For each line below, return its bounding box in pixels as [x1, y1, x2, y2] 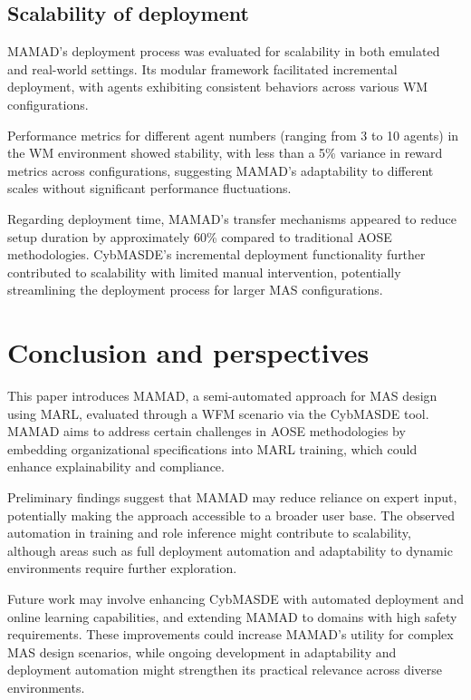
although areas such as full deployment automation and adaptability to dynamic [7, 540, 453, 559]
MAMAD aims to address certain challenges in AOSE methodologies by [7, 422, 406, 441]
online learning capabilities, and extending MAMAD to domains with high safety [7, 607, 457, 626]
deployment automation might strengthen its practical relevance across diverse [7, 660, 443, 679]
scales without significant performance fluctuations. [7, 179, 292, 198]
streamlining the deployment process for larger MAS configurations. [7, 280, 383, 299]
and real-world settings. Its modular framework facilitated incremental [7, 59, 398, 78]
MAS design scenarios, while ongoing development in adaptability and [7, 642, 397, 661]
